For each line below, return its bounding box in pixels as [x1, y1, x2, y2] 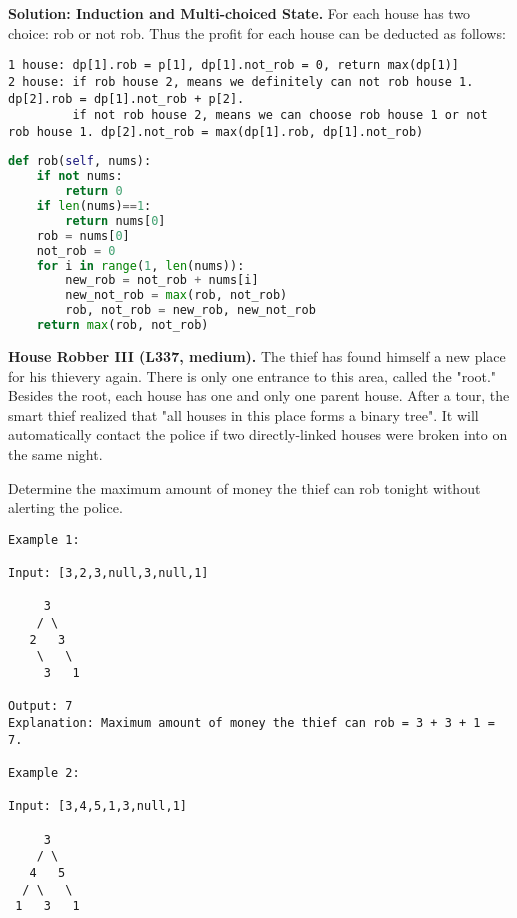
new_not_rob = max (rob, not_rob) [65, 288, 288, 303]
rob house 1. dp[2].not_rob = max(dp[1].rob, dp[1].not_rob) [8, 124, 424, 139]
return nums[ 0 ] [65, 213, 166, 228]
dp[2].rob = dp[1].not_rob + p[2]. [8, 91, 245, 106]
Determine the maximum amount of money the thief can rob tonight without [8, 477, 481, 498]
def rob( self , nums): [8, 154, 152, 169]
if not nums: [36, 169, 123, 184]
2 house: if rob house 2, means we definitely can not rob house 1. [8, 74, 474, 89]
